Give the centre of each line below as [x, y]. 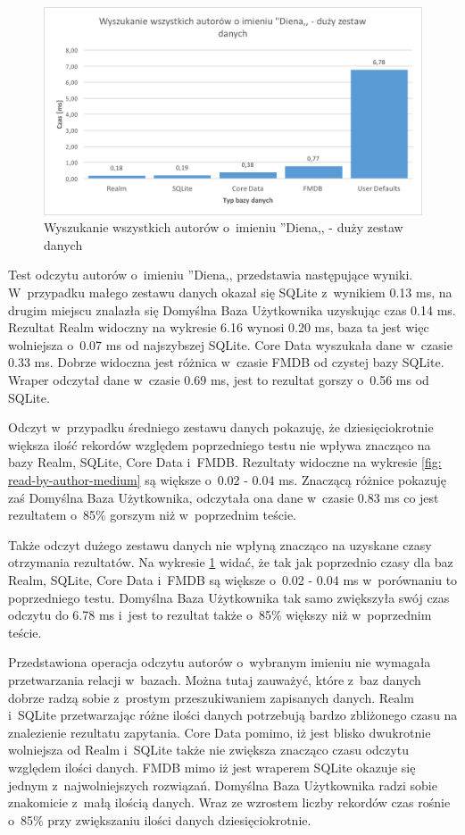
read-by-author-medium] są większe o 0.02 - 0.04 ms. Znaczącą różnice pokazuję [228, 480]
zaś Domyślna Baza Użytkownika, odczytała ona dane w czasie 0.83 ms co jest [224, 497]
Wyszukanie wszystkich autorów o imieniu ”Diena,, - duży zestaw [224, 227]
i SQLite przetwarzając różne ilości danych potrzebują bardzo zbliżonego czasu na [233, 715]
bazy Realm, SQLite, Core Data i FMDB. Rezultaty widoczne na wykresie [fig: [225, 462]
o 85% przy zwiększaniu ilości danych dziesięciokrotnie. [160, 819]
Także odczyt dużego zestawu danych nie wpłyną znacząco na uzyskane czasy [220, 544]
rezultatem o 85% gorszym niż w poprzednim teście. [153, 515]
